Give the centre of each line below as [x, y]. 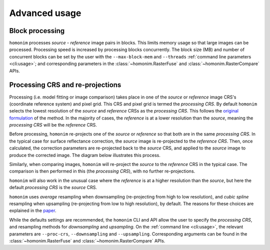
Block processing [37, 31]
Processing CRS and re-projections [65, 85]
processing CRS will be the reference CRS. [53, 125]
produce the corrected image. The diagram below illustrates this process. [85, 155]
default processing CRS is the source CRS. [53, 187]
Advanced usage [45, 13]
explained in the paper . [33, 210]
